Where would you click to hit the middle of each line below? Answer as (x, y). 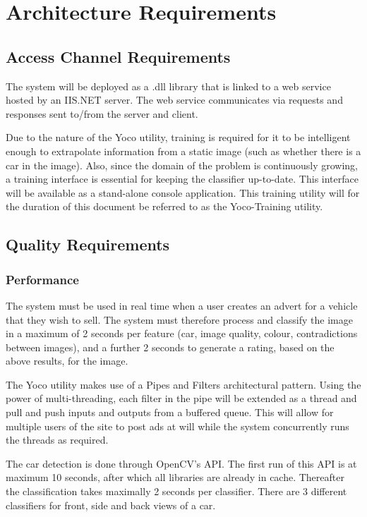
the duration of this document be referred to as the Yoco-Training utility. (164, 206)
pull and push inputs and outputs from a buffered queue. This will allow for (170, 412)
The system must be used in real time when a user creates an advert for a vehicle (182, 305)
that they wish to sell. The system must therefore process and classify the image (179, 319)
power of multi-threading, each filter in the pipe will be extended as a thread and (181, 398)
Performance (42, 279)
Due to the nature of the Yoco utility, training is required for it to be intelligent (178, 137)
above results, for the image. (67, 361)
